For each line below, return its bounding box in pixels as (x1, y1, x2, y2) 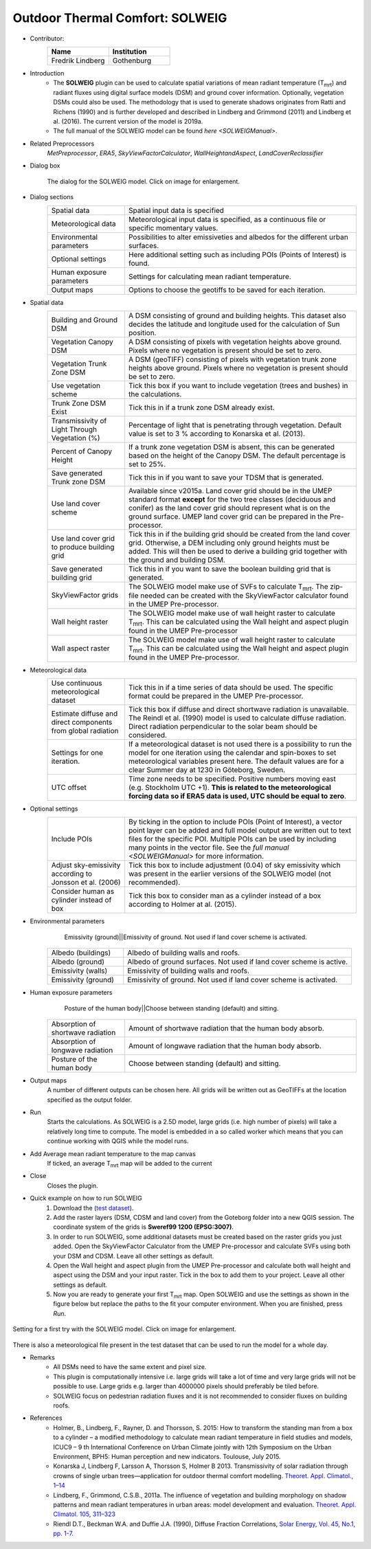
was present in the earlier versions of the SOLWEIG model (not (128, 869, 331, 879)
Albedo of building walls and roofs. (127, 948, 240, 958)
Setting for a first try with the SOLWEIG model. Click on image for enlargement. (12, 1325, 237, 1333)
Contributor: (30, 34, 65, 43)
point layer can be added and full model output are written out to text (128, 826, 352, 835)
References (30, 1414, 63, 1422)
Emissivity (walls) (51, 966, 108, 975)
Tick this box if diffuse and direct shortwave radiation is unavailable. (128, 704, 349, 714)
